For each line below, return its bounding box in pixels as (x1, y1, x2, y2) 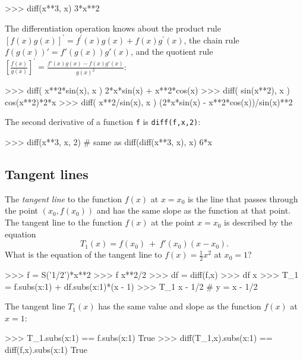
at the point (151, 216, 195, 228)
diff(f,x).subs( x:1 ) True (5, 343, 88, 356)
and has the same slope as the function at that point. (96, 204, 291, 217)
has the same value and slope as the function (98, 300, 261, 312)
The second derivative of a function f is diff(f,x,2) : (5, 115, 201, 128)
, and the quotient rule (130, 45, 213, 58)
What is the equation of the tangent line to (5, 248, 162, 261)
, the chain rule (184, 33, 239, 46)
